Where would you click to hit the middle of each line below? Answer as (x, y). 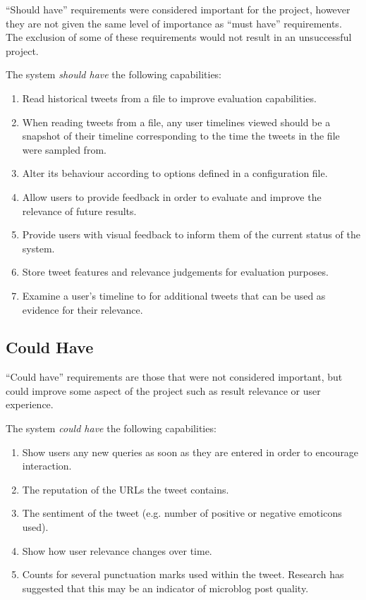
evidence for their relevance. (83, 309)
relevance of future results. (79, 210)
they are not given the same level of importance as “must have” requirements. (174, 23)
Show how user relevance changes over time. (117, 550)
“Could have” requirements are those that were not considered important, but (174, 377)
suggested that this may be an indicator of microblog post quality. (165, 588)
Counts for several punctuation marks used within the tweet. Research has (183, 574)
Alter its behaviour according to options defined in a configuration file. (175, 173)
